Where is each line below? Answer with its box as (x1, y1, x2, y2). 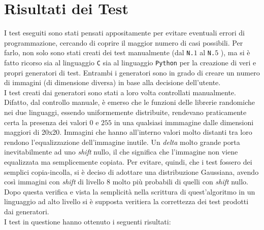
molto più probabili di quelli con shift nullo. (112, 176, 248, 187)
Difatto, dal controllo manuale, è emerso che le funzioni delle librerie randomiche (4, 97, 255, 107)
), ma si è (220, 47, 250, 58)
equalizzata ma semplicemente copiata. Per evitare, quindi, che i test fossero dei (4, 156, 252, 167)
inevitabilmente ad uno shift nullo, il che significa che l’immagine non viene (4, 146, 238, 157)
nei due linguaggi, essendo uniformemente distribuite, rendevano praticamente (4, 107, 247, 117)
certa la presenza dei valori (4, 117, 87, 127)
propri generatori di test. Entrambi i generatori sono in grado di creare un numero (4, 67, 260, 78)
